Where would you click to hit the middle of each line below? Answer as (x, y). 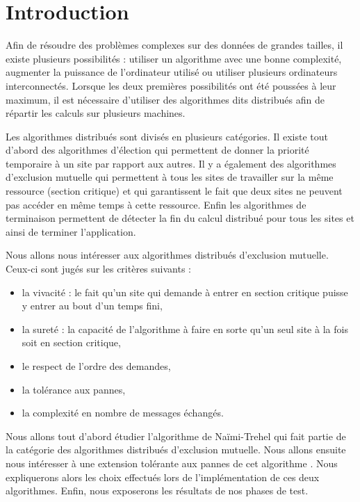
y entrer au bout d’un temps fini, (92, 306)
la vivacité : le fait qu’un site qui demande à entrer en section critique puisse (185, 292)
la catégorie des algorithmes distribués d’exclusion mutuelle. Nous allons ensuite (176, 450)
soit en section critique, (71, 342)
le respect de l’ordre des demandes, (96, 366)
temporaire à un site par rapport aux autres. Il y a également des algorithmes (171, 163)
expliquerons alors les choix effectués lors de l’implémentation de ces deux (163, 477)
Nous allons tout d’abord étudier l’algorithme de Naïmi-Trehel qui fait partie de (176, 436)
